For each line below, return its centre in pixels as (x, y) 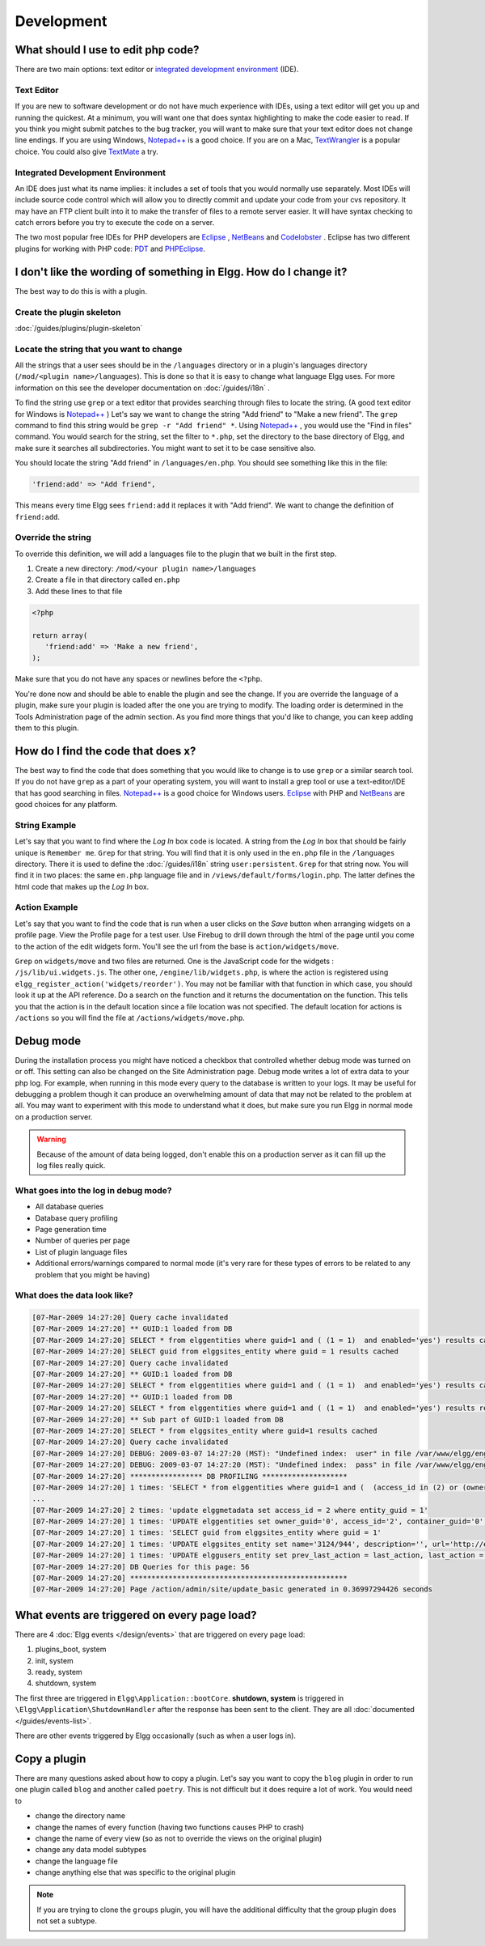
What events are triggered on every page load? (136, 1615)
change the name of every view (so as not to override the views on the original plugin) (179, 1838)
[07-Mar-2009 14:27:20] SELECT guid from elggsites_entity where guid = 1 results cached (215, 1351)
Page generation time (71, 1229)
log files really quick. (71, 1166)
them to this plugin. (47, 728)
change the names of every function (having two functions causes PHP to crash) (170, 1827)
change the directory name (80, 1816)
